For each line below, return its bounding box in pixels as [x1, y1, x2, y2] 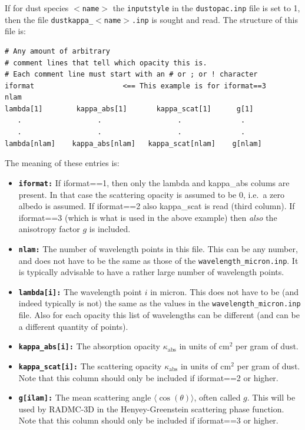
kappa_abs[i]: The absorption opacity [18, 340, 161, 352]
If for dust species [5, 2, 69, 14]
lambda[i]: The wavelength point [18, 285, 142, 297]
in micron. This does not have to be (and [150, 285, 299, 297]
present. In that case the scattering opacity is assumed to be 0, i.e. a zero [18, 188, 285, 200]
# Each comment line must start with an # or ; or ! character [5, 70, 258, 79]
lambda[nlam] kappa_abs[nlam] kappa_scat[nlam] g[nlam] [5, 139, 262, 148]
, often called [194, 391, 241, 403]
